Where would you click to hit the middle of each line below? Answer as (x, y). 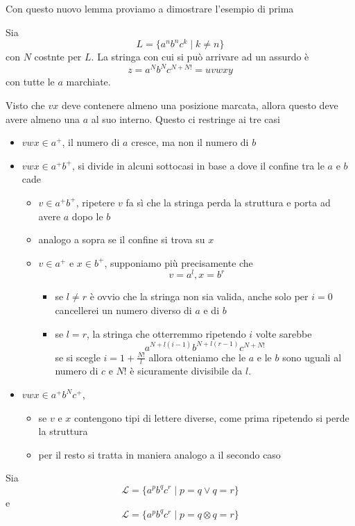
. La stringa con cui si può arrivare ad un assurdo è (200, 57)
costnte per (58, 57)
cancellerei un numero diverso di (123, 310)
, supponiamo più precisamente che (179, 262)
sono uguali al (312, 357)
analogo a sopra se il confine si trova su (122, 239)
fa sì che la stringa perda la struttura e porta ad (228, 202)
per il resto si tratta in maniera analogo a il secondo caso (159, 454)
